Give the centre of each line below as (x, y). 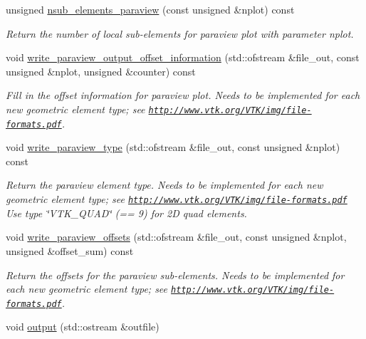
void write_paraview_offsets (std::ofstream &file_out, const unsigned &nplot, (176, 237)
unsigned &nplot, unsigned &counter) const (101, 71)
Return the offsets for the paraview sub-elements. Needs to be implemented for (175, 275)
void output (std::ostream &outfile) (83, 327)
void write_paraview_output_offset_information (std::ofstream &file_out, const (183, 57)
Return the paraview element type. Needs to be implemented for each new (164, 185)
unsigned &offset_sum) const (70, 250)
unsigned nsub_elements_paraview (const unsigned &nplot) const (150, 9)
